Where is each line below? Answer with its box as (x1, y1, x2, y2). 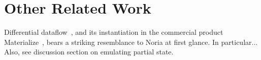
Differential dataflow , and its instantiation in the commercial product (4, 27, 223, 37)
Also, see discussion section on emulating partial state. (4, 46, 174, 57)
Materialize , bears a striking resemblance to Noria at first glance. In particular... (4, 36, 258, 47)
